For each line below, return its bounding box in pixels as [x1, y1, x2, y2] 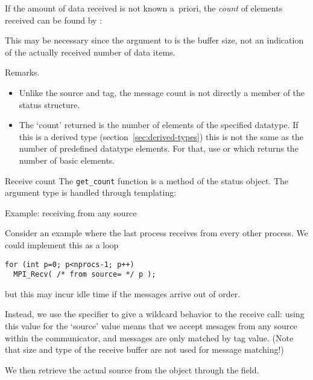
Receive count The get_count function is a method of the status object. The [5, 174, 289, 187]
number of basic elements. [19, 153, 115, 166]
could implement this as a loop [5, 238, 119, 251]
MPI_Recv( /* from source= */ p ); [13, 270, 156, 279]
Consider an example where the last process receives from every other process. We [5, 227, 308, 239]
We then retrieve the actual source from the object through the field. [5, 363, 259, 376]
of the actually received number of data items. [5, 45, 175, 58]
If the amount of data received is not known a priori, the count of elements [5, 2, 283, 14]
